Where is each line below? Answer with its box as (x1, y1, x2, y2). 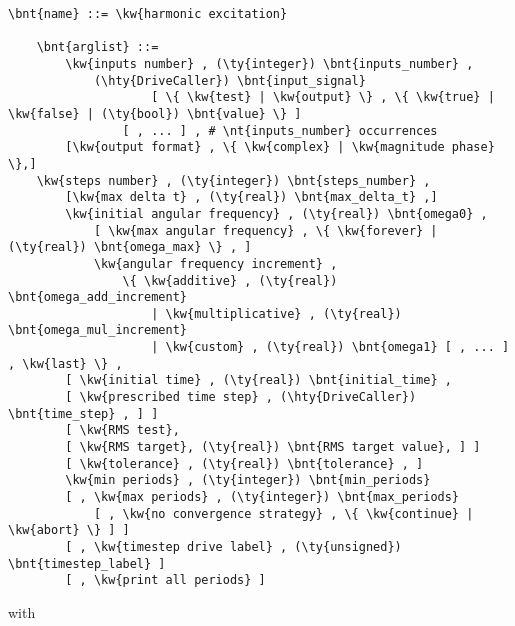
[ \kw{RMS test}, (65, 423, 180, 438)
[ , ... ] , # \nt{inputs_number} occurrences (122, 123, 438, 138)
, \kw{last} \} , (8, 356, 123, 371)
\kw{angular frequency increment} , (93, 256, 338, 271)
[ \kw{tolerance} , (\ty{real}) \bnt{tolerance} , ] (65, 456, 424, 471)
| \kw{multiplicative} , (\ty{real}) (151, 306, 402, 321)
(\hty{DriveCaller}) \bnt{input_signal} (93, 73, 366, 88)
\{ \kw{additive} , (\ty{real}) (122, 273, 338, 288)
